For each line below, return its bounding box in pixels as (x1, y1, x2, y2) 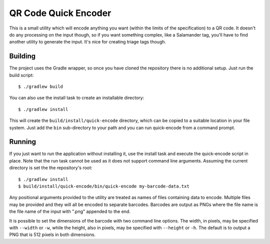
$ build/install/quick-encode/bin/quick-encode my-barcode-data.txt (18, 183, 189, 189)
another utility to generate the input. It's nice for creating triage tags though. (9, 39, 166, 45)
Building (9, 52, 36, 60)
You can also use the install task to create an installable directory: (9, 95, 144, 101)
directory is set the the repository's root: (9, 165, 92, 171)
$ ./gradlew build (18, 84, 63, 89)
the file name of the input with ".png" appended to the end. (9, 208, 131, 214)
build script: (9, 72, 34, 78)
